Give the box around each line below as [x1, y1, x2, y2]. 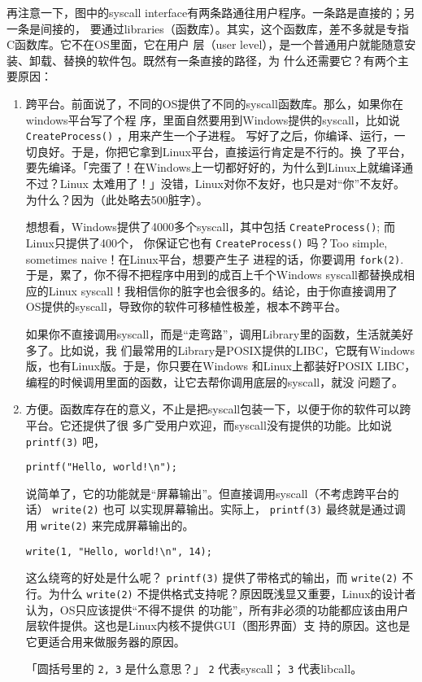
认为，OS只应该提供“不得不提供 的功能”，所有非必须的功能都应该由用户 [25, 601, 409, 618]
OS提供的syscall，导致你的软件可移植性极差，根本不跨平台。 [25, 298, 346, 315]
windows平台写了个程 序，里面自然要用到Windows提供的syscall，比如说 [25, 111, 400, 128]
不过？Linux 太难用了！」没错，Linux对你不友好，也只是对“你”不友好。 [25, 175, 406, 191]
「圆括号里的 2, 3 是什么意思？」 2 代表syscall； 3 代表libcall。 [25, 660, 363, 677]
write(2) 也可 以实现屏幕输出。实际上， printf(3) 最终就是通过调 [52, 501, 406, 518]
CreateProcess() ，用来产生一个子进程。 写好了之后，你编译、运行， [25, 127, 394, 144]
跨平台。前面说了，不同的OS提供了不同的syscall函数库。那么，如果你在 [25, 94, 403, 111]
